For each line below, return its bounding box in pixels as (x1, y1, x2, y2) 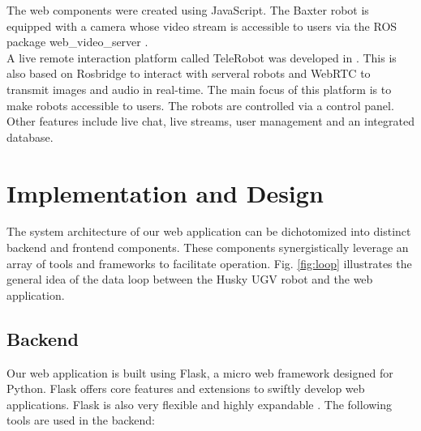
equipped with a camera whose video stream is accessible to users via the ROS (6, 17, 397, 34)
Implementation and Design (6, 176, 324, 209)
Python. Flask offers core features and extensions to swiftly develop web (6, 380, 365, 397)
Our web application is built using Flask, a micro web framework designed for (6, 364, 393, 381)
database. (6, 128, 54, 145)
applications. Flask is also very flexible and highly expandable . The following (6, 395, 393, 412)
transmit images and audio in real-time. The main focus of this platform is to (6, 80, 392, 97)
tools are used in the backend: (6, 412, 155, 429)
